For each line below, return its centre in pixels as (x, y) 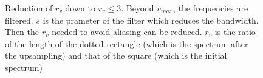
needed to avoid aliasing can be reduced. (127, 32)
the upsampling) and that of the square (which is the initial (116, 55)
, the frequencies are (211, 8)
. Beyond (138, 8)
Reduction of (29, 8)
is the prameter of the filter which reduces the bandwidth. (151, 20)
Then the (22, 32)
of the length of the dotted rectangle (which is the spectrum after (127, 43)
